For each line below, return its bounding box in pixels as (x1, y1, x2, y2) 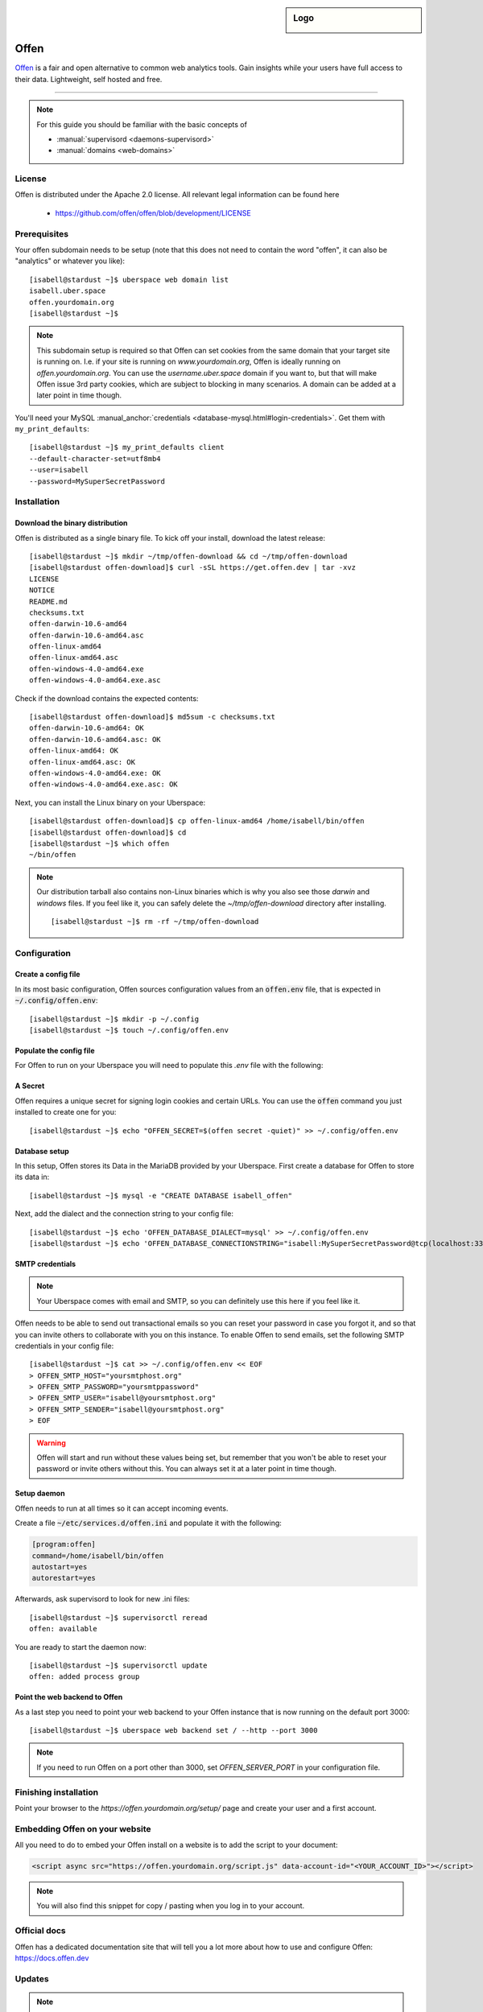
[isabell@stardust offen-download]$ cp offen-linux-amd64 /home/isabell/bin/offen (29, 817, 365, 826)
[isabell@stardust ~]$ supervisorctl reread (29, 1613, 208, 1622)
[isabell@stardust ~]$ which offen (29, 839, 170, 848)
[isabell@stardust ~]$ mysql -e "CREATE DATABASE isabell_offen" (29, 1191, 293, 1200)
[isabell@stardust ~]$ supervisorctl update (29, 1660, 208, 1670)
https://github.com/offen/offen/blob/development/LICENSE (55, 208, 251, 217)
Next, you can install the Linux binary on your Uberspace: (14, 798, 205, 807)
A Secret (14, 1081, 45, 1091)
